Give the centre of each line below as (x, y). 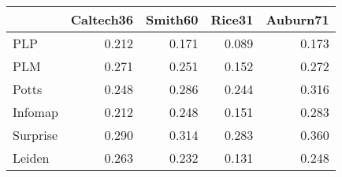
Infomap (35, 112)
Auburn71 (297, 19)
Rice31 (232, 19)
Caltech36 (102, 19)
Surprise (35, 135)
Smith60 (172, 19)
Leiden (31, 158)
